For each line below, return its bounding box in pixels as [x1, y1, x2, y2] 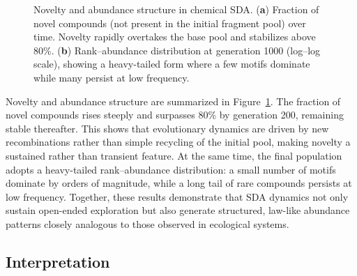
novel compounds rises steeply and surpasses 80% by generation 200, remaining [6, 107, 344, 122]
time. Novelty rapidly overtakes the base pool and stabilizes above [33, 29, 316, 44]
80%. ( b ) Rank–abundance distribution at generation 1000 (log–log [33, 43, 321, 57]
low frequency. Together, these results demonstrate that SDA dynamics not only [6, 189, 349, 204]
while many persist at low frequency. [33, 70, 190, 84]
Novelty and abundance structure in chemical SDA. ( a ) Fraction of [33, 2, 319, 16]
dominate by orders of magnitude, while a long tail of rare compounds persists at [6, 176, 352, 190]
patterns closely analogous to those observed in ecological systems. [6, 216, 289, 231]
